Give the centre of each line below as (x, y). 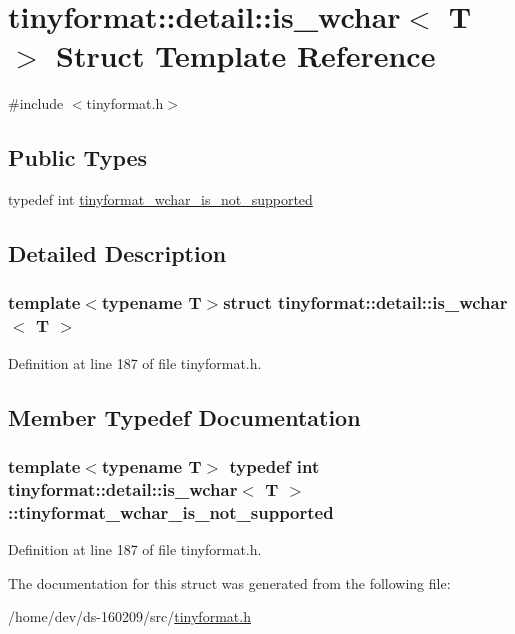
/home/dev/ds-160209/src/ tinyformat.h (129, 616)
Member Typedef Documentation (184, 416)
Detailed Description (117, 253)
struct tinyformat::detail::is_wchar (365, 302)
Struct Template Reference (246, 55)
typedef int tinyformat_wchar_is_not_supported (160, 199)
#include (36, 103)
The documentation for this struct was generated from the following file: (229, 582)
